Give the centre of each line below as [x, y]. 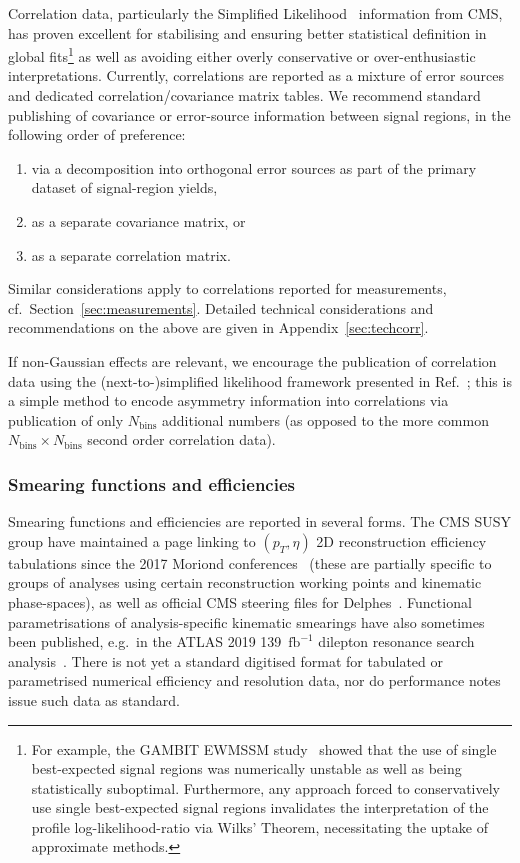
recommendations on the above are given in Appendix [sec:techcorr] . [218, 327]
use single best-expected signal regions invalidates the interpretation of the [260, 807]
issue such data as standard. [94, 699]
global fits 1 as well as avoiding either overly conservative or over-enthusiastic [242, 54]
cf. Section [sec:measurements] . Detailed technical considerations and [221, 307]
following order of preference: [97, 134]
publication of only [66, 419]
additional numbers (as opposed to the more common [325, 419]
